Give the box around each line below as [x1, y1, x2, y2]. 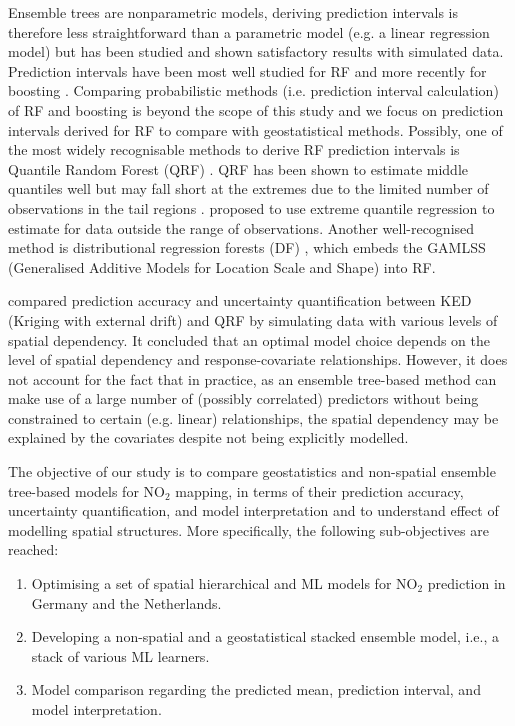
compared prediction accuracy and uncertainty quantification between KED [8, 290, 472, 311]
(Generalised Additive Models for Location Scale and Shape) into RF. [8, 256, 436, 277]
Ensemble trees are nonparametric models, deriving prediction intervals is [8, 2, 459, 22]
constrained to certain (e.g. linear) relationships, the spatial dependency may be [8, 407, 499, 428]
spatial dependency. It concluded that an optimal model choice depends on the [8, 329, 491, 350]
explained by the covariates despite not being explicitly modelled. [8, 427, 409, 448]
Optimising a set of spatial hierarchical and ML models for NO [31, 573, 418, 594]
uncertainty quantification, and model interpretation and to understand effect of [8, 500, 499, 521]
